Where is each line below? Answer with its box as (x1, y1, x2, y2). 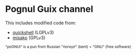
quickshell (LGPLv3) (12, 29, 54, 35)
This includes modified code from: (5, 20, 76, 26)
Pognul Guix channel (5, 3, 94, 15)
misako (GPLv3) (12, 35, 46, 41)
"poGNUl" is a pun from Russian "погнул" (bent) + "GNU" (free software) (5, 44, 131, 49)
